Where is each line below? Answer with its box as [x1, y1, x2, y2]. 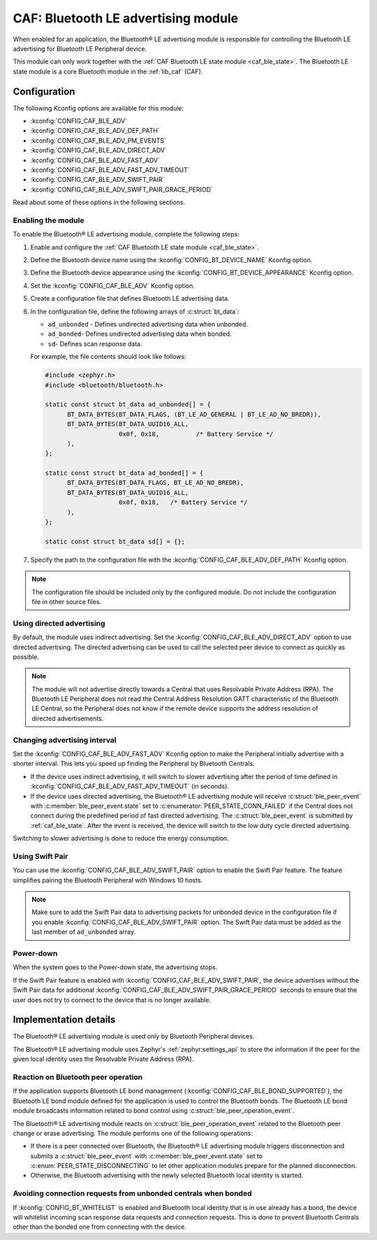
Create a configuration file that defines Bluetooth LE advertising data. [30, 294, 230, 303]
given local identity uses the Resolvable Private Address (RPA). [13, 1055, 194, 1063]
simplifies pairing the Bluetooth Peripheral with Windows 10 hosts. [13, 876, 203, 884]
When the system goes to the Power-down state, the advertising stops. [13, 963, 218, 971]
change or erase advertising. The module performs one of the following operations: [13, 1129, 253, 1137]
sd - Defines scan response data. [47, 339, 142, 348]
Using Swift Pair [13, 851, 68, 861]
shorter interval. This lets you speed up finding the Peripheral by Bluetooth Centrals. [13, 760, 255, 768]
